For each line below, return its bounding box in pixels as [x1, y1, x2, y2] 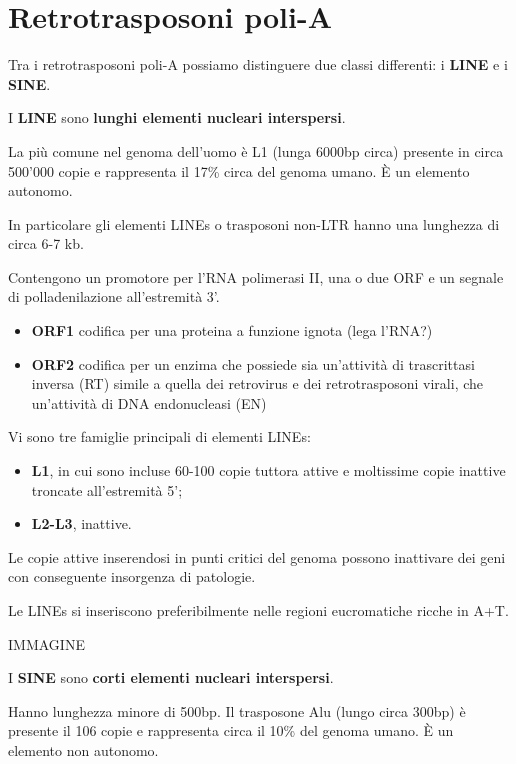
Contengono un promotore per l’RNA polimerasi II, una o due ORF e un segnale [8, 266, 504, 287]
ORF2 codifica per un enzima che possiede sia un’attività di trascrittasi [31, 353, 475, 374]
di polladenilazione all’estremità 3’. [8, 286, 220, 307]
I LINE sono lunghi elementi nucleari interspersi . [8, 107, 346, 128]
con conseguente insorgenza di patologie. [8, 566, 256, 587]
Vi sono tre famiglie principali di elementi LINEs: [8, 426, 311, 447]
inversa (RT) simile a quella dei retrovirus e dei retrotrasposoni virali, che [31, 373, 484, 394]
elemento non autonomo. [8, 739, 159, 760]
